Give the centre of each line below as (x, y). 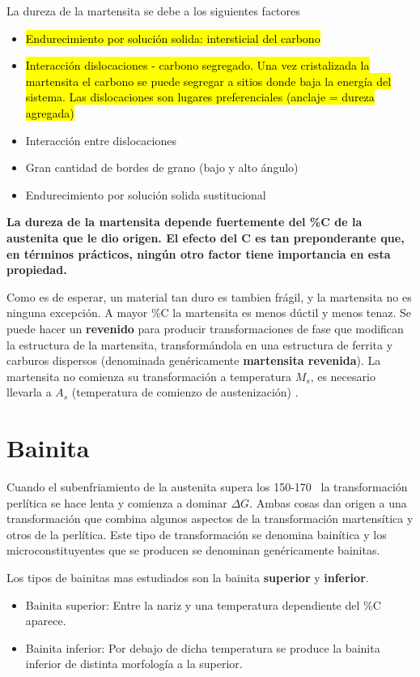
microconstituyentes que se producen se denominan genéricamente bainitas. (193, 550)
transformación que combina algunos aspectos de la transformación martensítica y (210, 518)
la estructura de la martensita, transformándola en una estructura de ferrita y (200, 344)
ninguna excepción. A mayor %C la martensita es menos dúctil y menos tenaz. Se (209, 313)
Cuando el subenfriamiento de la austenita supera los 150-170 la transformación (207, 486)
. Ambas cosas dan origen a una (328, 502)
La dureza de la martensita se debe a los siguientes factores (153, 11)
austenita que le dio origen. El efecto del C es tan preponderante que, (206, 237)
